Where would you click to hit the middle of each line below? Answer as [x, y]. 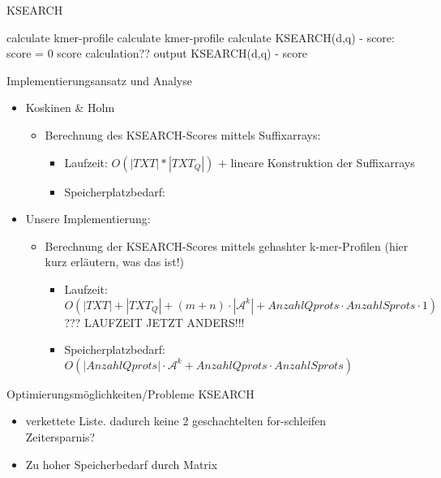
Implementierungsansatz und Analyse [99, 80]
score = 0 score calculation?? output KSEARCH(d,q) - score [157, 53]
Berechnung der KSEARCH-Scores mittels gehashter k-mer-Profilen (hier [227, 245]
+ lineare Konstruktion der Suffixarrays [317, 162]
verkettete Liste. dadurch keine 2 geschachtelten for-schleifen [176, 421]
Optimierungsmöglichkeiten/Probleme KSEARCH [131, 393]
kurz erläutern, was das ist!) [115, 262]
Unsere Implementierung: [88, 219]
